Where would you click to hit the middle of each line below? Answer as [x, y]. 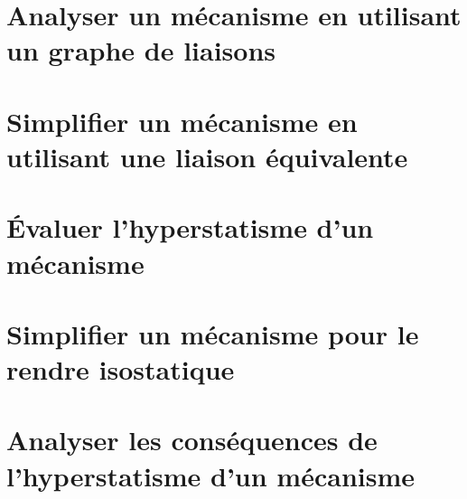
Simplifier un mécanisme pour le [213, 333]
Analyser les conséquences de [192, 440]
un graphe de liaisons [141, 50]
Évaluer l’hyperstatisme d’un [190, 227]
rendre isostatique [121, 369]
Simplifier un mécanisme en [182, 121]
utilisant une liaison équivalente [207, 156]
